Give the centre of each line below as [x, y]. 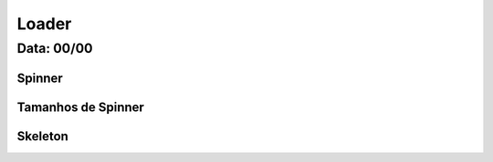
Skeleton [42, 136]
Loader [44, 24]
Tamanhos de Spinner [81, 107]
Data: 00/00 [55, 48]
